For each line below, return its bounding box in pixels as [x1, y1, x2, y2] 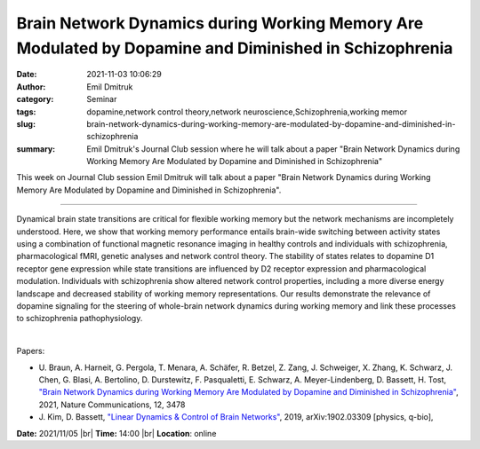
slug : [16, 118, 36, 129]
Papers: [16, 346, 45, 357]
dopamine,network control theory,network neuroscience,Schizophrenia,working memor [86, 106, 408, 117]
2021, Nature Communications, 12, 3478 [38, 399, 186, 410]
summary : [16, 143, 56, 154]
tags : [16, 106, 36, 117]
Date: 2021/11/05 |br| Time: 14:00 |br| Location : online [16, 428, 217, 438]
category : [16, 94, 54, 105]
